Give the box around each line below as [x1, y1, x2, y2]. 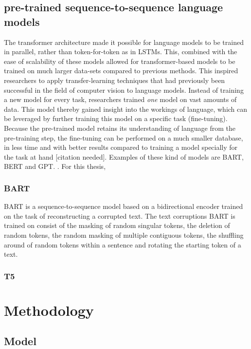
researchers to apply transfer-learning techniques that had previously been [4, 75, 225, 85]
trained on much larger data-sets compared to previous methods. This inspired [4, 65, 238, 76]
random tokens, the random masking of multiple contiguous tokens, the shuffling [4, 229, 244, 240]
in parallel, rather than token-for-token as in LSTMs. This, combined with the [4, 46, 237, 57]
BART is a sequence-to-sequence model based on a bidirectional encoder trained [4, 201, 243, 211]
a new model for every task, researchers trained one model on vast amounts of [4, 94, 237, 104]
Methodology [4, 300, 94, 320]
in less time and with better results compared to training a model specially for [4, 142, 238, 152]
